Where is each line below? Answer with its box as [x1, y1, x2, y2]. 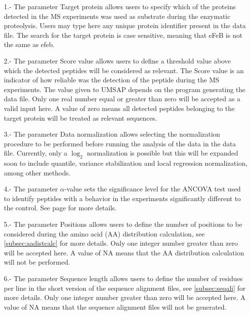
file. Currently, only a [4, 148, 67, 158]
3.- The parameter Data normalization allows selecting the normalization [4, 129, 220, 139]
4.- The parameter [4, 184, 58, 194]
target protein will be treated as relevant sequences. [4, 112, 157, 123]
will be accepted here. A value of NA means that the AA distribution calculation [4, 247, 244, 257]
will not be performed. [4, 257, 70, 267]
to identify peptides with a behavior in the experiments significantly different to [4, 193, 241, 203]
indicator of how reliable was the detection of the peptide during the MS [4, 75, 220, 85]
